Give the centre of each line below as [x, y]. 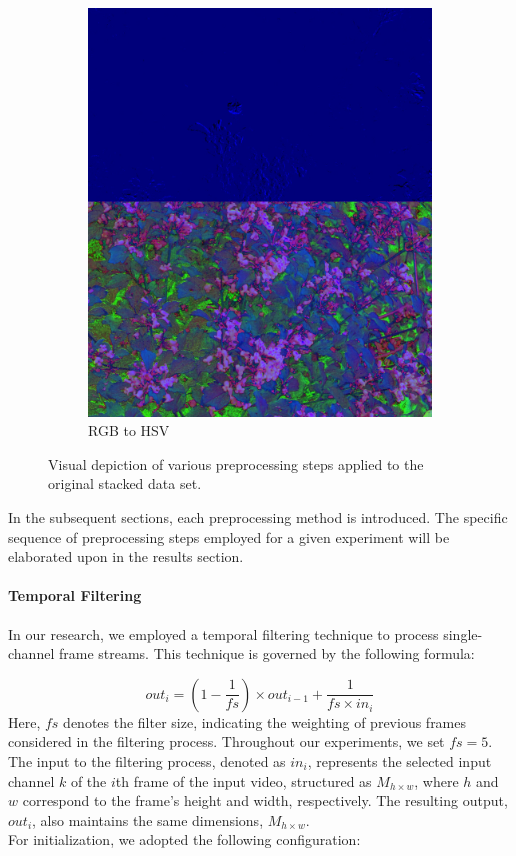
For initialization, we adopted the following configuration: [184, 839]
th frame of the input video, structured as [243, 780]
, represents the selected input [399, 760]
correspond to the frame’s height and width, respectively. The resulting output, [265, 800]
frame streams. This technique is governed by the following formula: [266, 653]
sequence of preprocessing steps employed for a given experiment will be [229, 536]
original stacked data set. [125, 483]
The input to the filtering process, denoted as [147, 760]
